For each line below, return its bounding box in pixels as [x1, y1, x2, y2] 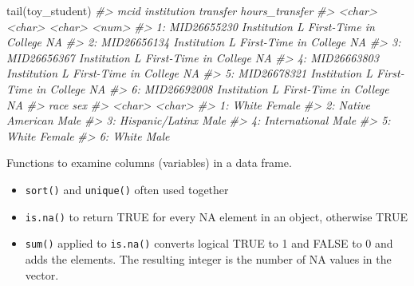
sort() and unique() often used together [25, 181, 229, 197]
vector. [25, 266, 59, 283]
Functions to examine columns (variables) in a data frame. [6, 154, 292, 171]
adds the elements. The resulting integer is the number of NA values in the [25, 250, 392, 267]
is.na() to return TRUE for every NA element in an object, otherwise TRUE [25, 208, 408, 224]
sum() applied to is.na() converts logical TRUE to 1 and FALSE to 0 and [25, 235, 393, 252]
